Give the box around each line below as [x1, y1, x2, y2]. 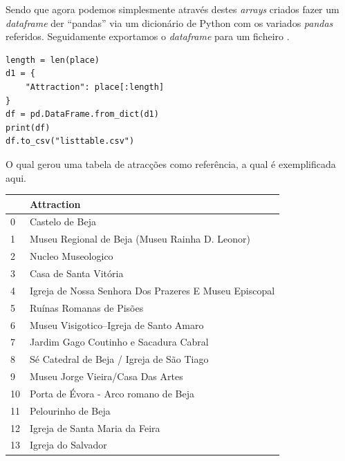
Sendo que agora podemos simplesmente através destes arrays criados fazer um [6, 2, 339, 16]
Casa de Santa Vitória [30, 266, 124, 280]
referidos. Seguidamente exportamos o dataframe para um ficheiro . [6, 29, 290, 44]
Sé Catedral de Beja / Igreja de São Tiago [30, 352, 209, 366]
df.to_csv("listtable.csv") [6, 136, 135, 147]
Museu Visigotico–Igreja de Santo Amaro [30, 317, 204, 332]
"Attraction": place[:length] [25, 82, 165, 92]
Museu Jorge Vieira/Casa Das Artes [30, 369, 183, 384]
